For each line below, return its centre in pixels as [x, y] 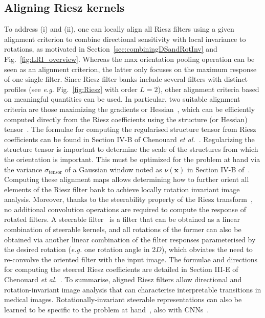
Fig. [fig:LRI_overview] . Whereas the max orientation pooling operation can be [129, 59]
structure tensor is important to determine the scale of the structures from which [131, 149]
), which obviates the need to [207, 249]
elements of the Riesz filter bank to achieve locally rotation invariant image [122, 189]
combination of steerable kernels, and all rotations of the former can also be [123, 229]
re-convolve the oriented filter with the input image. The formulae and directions [131, 259]
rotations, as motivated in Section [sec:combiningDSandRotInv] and [111, 49]
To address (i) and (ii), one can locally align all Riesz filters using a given [119, 29]
